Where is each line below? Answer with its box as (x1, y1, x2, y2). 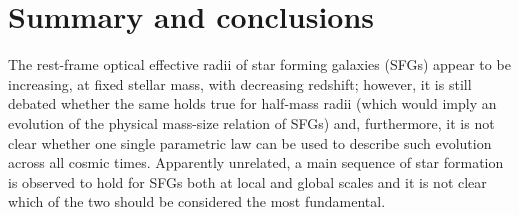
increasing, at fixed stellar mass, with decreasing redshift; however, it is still (8, 73, 472, 94)
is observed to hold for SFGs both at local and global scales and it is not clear (8, 171, 487, 192)
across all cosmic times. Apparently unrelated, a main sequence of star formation (8, 152, 504, 173)
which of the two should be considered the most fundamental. (8, 191, 386, 212)
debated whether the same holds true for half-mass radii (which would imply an (8, 93, 497, 114)
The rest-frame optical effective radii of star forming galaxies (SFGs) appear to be (8, 54, 511, 75)
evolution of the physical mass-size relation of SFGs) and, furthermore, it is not (8, 112, 495, 133)
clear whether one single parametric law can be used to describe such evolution (8, 132, 492, 153)
